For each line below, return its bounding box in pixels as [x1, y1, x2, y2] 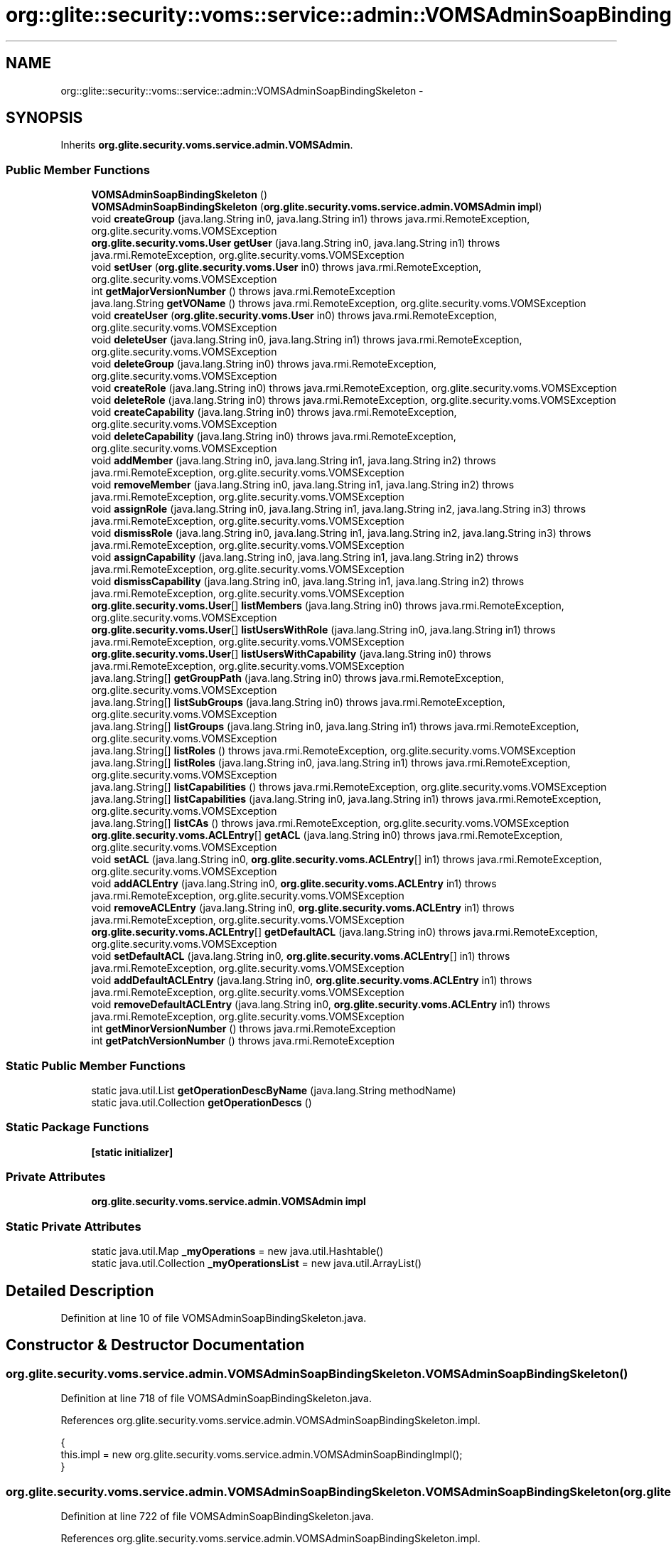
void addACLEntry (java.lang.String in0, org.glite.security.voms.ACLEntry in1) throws [91, 877, 497, 890]
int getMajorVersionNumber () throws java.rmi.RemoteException [91, 285, 395, 298]
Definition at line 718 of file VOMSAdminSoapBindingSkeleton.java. [60, 1392, 372, 1405]
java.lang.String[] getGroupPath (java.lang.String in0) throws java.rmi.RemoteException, [91, 672, 505, 685]
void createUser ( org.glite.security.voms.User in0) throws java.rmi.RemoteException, [91, 309, 498, 322]
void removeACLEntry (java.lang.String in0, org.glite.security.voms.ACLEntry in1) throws [91, 902, 515, 914]
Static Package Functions [6, 1120, 149, 1135]
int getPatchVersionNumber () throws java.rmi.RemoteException [91, 1035, 394, 1047]
